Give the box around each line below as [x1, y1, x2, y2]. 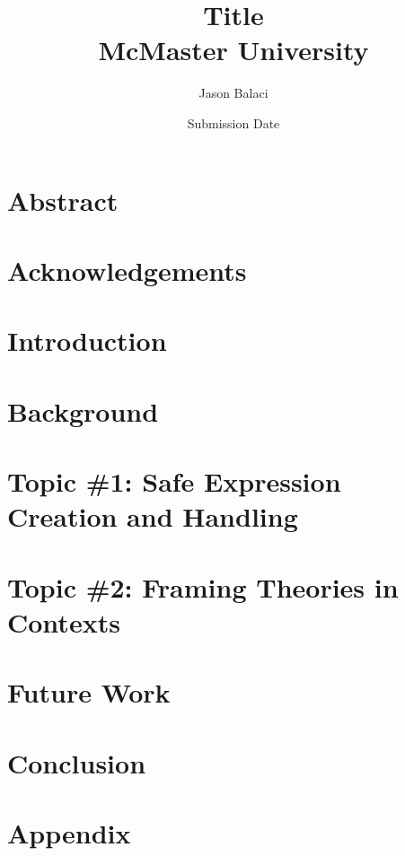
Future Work [7, 674, 171, 711]
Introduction [7, 322, 167, 359]
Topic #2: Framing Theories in [7, 568, 399, 605]
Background [7, 392, 159, 429]
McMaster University [98, 31, 369, 68]
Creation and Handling [7, 498, 298, 535]
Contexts [7, 603, 120, 640]
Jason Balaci [198, 83, 269, 102]
